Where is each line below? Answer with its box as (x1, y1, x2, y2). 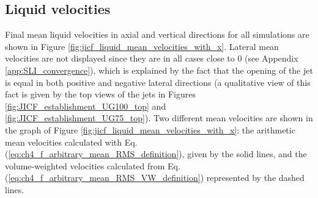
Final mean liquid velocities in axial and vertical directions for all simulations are (5, 28, 309, 41)
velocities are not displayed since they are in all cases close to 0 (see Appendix (5, 52, 298, 65)
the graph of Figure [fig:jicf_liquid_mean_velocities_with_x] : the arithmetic (5, 123, 295, 136)
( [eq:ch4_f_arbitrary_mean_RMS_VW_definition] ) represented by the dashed (5, 171, 305, 184)
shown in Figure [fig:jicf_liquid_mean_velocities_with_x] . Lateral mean (5, 40, 279, 52)
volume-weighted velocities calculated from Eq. (5, 159, 180, 172)
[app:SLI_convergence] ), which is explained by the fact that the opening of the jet (5, 63, 313, 76)
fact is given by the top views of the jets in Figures (5, 88, 196, 101)
